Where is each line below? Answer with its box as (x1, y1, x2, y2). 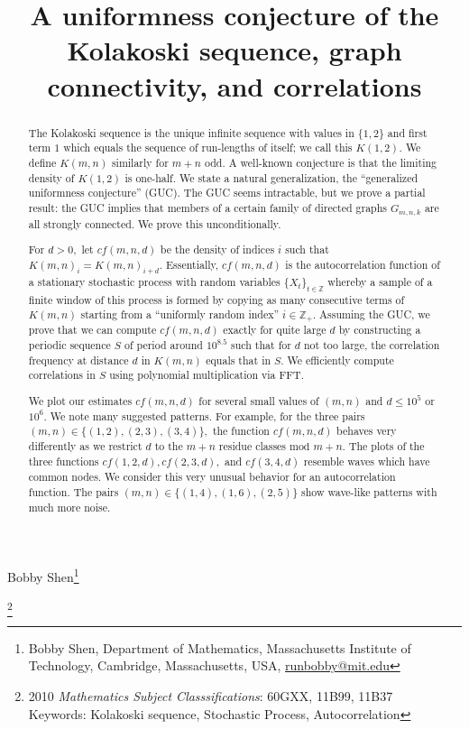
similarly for (111, 154, 169, 170)
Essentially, (166, 256, 219, 272)
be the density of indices (160, 242, 275, 257)
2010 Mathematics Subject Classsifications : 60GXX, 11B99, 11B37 (28, 687, 393, 705)
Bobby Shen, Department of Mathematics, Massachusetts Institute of (28, 638, 411, 657)
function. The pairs (28, 484, 119, 499)
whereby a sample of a (327, 274, 433, 290)
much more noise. (28, 499, 111, 514)
